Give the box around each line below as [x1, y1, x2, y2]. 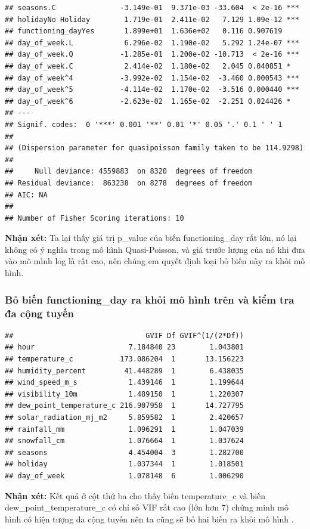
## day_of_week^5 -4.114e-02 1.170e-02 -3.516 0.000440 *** [5, 85, 299, 94]
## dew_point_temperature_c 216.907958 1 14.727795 [5, 401, 244, 410]
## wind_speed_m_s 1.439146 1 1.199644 [5, 378, 244, 387]
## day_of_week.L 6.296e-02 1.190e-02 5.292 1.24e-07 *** [5, 38, 299, 47]
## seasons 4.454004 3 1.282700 [5, 448, 244, 457]
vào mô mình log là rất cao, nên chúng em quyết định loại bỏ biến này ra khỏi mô [5, 255, 305, 267]
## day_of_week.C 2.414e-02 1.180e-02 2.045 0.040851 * [5, 61, 291, 70]
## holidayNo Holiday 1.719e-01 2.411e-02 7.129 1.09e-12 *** [5, 15, 299, 24]
